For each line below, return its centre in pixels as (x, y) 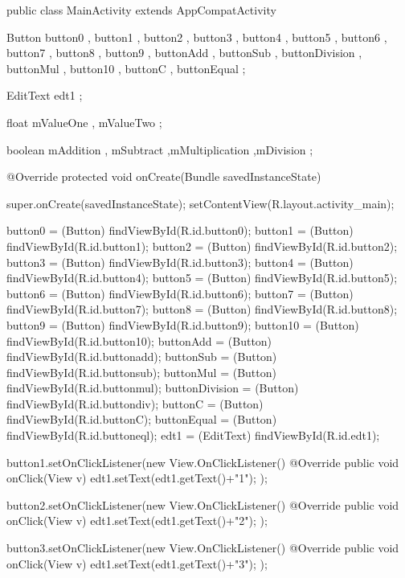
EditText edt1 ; (45, 95)
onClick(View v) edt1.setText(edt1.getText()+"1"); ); (137, 478)
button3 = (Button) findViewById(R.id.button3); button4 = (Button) (180, 262)
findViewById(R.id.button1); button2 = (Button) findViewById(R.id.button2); (202, 246)
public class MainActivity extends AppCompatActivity (141, 10)
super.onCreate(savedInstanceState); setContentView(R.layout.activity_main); (200, 203)
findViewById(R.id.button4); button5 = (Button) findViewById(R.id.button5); (202, 278)
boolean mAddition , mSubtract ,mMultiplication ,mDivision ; (160, 149)
